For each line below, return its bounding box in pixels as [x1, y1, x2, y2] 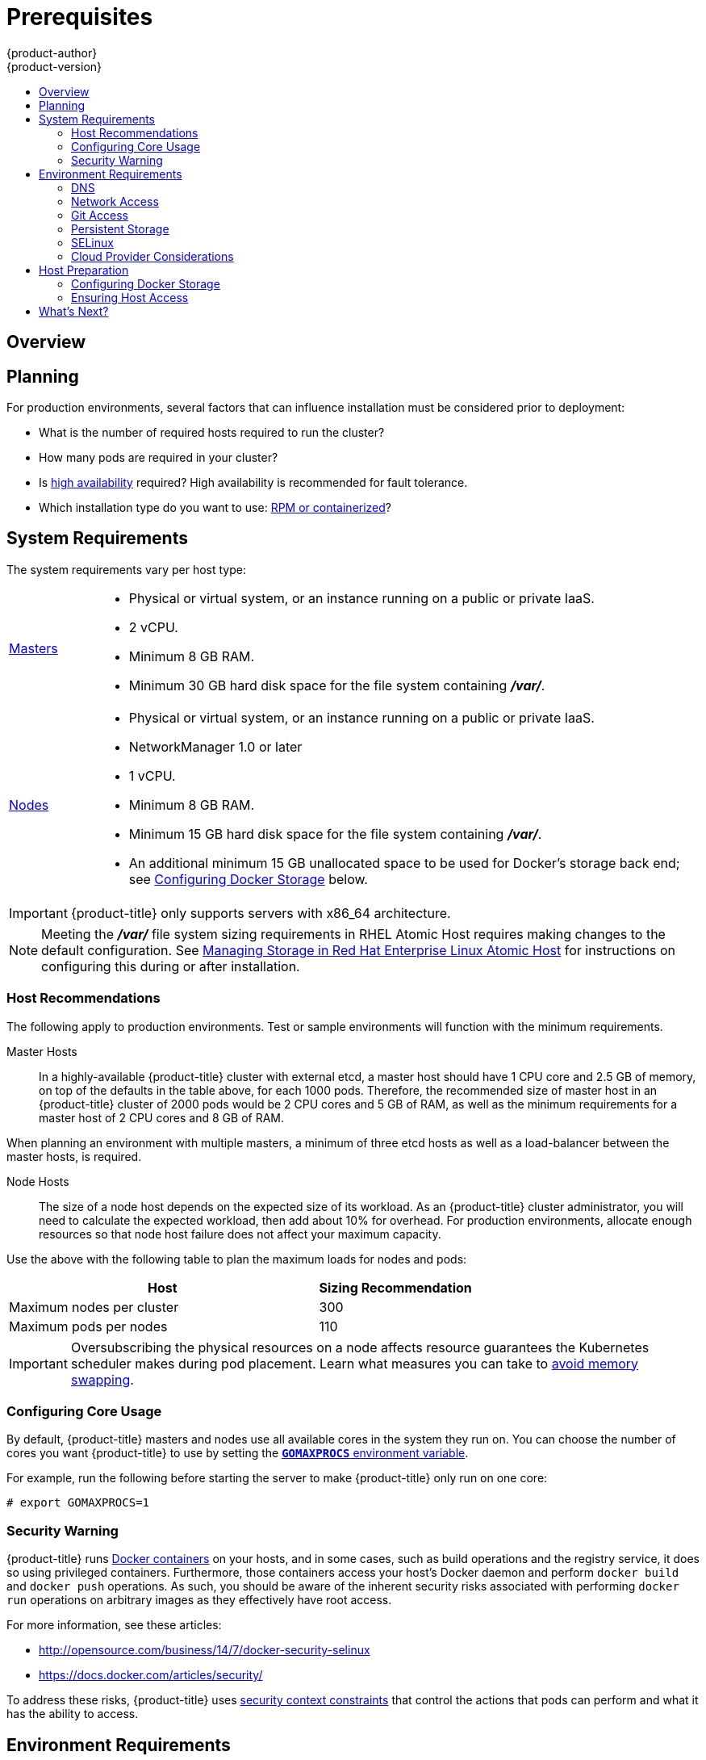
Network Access [71, 194, 159, 208]
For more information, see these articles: [6, 1618, 222, 1632]
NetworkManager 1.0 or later [128, 738, 303, 755]
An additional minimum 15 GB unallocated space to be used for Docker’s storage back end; [128, 854, 680, 871]
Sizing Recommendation [319, 1279, 472, 1296]
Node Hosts [6, 1174, 69, 1188]
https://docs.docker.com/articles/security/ [39, 1668, 263, 1682]
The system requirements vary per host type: [6, 562, 246, 576]
